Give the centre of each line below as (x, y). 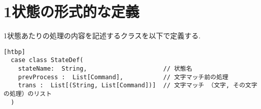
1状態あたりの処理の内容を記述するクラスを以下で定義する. (102, 36)
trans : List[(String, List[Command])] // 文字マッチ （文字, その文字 (138, 86)
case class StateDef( (47, 60)
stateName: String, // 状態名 (105, 69)
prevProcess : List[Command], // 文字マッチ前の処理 (123, 77)
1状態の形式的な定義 (72, 11)
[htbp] (14, 52)
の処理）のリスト (28, 94)
